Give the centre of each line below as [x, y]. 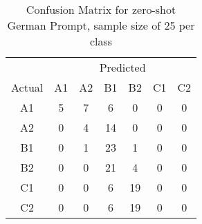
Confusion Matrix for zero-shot [101, 9]
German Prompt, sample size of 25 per [101, 25]
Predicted [122, 67]
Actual [27, 87]
